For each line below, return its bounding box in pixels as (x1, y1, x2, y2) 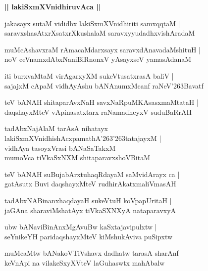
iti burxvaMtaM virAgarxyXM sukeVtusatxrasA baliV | (4, 70, 174, 81)
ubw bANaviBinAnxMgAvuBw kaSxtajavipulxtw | (4, 222, 157, 232)
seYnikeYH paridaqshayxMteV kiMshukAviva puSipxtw (4, 231, 173, 241)
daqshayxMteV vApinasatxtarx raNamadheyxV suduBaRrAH (4, 106, 192, 117)
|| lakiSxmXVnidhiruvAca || (4, 1, 101, 11)
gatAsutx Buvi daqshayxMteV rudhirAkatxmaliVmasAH (4, 179, 176, 189)
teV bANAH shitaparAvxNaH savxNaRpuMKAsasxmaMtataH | (4, 97, 199, 107)
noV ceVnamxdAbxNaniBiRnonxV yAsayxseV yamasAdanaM (4, 54, 192, 64)
